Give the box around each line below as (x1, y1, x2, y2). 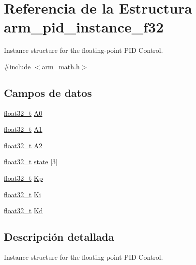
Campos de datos (4, 85, 92, 100)
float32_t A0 (4, 108, 43, 118)
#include (4, 61, 31, 71)
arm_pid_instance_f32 (4, 17, 164, 37)
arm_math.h (42, 61, 80, 71)
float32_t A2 (4, 140, 43, 150)
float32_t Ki (4, 189, 41, 199)
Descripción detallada (4, 229, 114, 244)
